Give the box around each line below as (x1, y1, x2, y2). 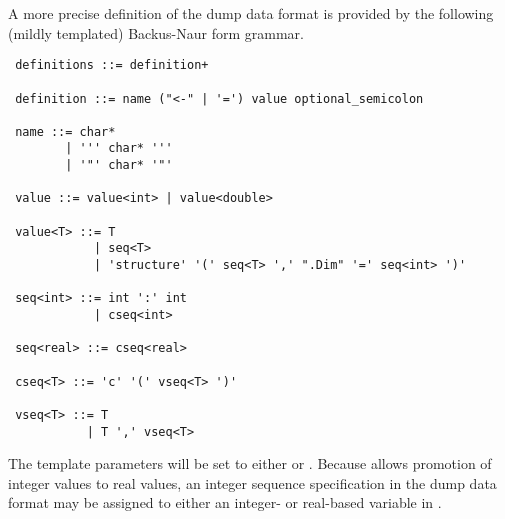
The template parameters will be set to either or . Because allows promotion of (8, 453, 492, 474)
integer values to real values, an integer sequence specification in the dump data (8, 472, 497, 493)
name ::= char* (15, 124, 116, 139)
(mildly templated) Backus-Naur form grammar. (8, 22, 304, 43)
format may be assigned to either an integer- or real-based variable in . (8, 492, 442, 513)
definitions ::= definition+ (15, 58, 209, 73)
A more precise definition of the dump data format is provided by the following (8, 3, 494, 23)
